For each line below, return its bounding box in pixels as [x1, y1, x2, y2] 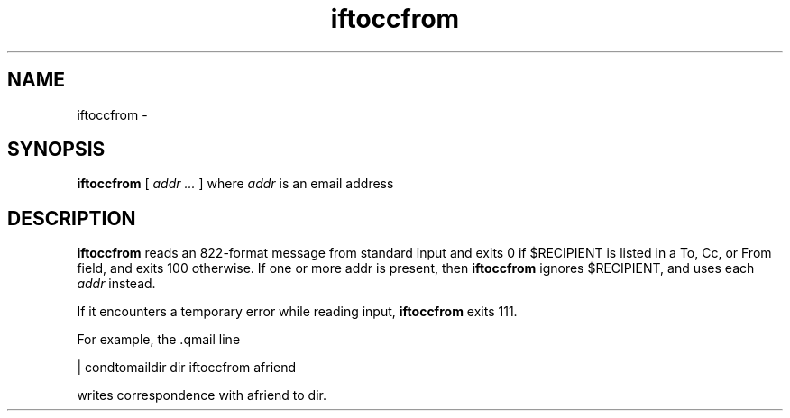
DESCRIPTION [7, 206, 136, 230]
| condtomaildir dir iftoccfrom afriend [77, 359, 297, 376]
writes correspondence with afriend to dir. [77, 387, 326, 404]
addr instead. [77, 276, 156, 292]
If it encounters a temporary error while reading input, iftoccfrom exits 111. [77, 304, 518, 320]
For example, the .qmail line [77, 332, 241, 348]
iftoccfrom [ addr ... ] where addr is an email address [77, 176, 394, 192]
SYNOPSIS [7, 138, 106, 161]
